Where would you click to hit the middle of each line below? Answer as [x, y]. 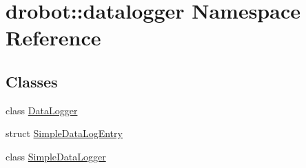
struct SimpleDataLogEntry [64, 133]
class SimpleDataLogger [56, 156]
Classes [32, 81]
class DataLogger [42, 110]
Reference [53, 38]
